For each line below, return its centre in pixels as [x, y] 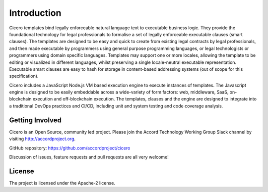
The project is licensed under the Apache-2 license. [62, 183]
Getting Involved [35, 120]
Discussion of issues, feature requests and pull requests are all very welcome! [89, 157]
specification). [24, 76]
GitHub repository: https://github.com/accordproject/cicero [70, 148]
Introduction [35, 13]
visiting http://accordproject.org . [42, 139]
